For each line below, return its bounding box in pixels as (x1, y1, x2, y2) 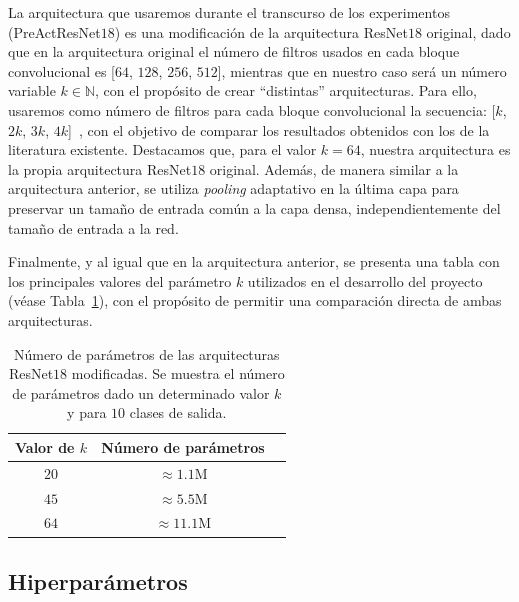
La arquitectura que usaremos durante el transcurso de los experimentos (8, 2, 450, 22)
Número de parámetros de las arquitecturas (13, 343, 280, 364)
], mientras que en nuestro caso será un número (217, 60, 507, 81)
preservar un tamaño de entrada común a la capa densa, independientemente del (8, 197, 501, 218)
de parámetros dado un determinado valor (12, 382, 270, 403)
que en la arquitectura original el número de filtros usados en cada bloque (8, 41, 460, 62)
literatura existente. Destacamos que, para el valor (8, 139, 317, 160)
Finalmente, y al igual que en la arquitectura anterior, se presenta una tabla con (8, 251, 500, 272)
